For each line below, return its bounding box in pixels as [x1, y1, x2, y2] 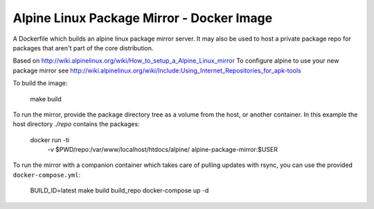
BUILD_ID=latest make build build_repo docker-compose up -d [30, 186, 209, 195]
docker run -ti [30, 135, 69, 144]
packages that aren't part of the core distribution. [12, 43, 154, 52]
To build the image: [12, 79, 68, 88]
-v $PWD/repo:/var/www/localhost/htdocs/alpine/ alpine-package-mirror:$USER [47, 146, 278, 154]
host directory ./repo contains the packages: [12, 120, 140, 128]
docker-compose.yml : [12, 170, 81, 179]
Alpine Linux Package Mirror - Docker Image [12, 10, 273, 26]
